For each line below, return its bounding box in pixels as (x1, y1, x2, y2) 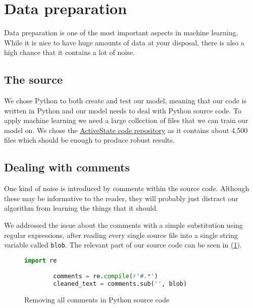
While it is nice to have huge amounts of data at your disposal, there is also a (4, 37, 244, 47)
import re (24, 257, 57, 264)
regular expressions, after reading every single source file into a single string (4, 229, 238, 240)
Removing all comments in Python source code (24, 294, 170, 305)
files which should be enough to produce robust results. (4, 135, 175, 145)
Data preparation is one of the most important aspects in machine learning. (4, 27, 238, 38)
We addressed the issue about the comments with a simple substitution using (4, 220, 243, 230)
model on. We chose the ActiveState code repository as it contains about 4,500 (4, 125, 248, 135)
